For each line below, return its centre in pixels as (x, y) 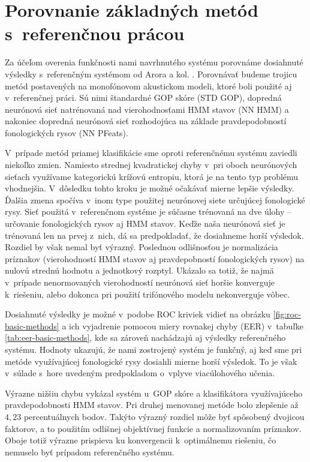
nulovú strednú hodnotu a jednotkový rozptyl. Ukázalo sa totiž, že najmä (139, 270)
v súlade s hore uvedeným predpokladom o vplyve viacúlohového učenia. (140, 373)
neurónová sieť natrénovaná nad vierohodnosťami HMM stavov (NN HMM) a (147, 109)
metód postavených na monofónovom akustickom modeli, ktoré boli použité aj (148, 85)
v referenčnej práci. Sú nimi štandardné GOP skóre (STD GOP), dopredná (143, 97)
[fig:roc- (287, 314)
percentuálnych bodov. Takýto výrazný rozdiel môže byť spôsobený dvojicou (164, 416)
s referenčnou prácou (95, 33)
